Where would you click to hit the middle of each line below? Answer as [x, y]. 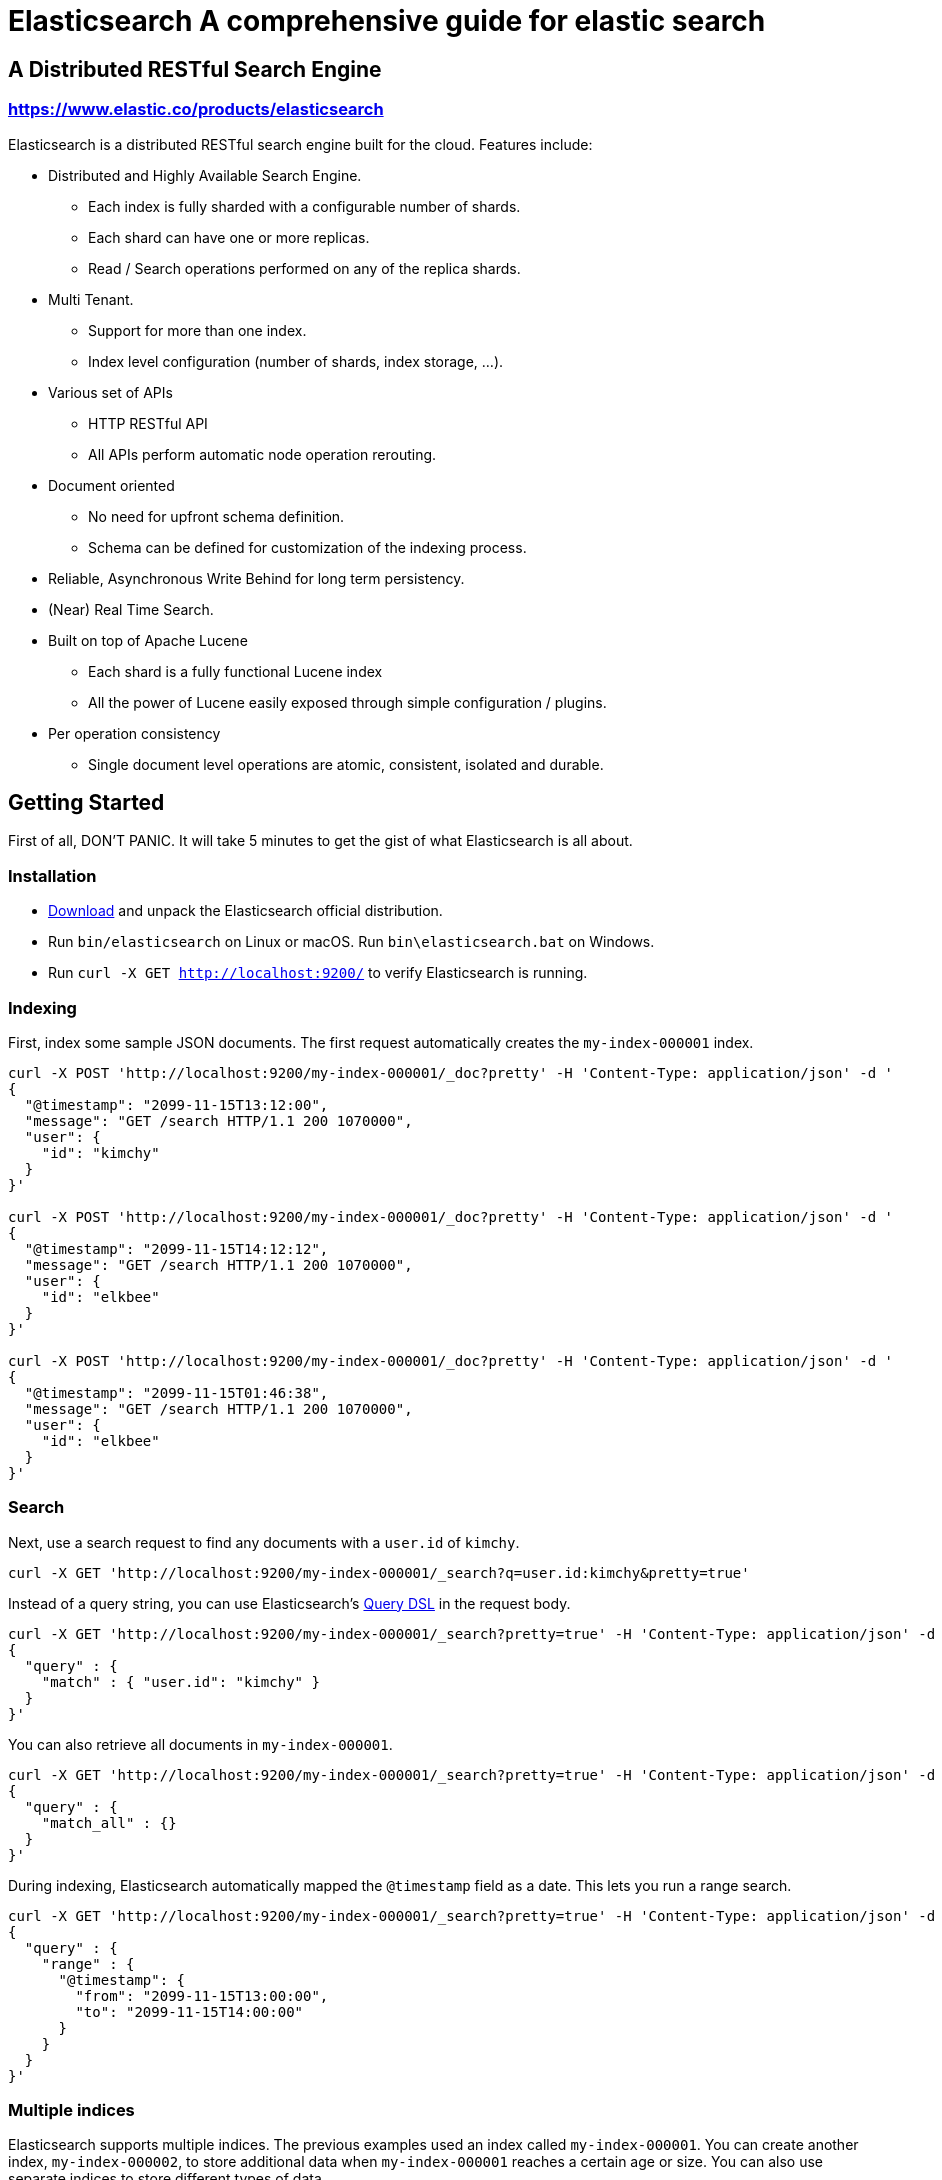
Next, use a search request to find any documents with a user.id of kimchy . [264, 1542]
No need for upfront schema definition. [216, 516]
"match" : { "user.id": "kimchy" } [180, 1681]
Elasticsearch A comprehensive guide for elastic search [387, 21]
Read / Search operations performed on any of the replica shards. [304, 268]
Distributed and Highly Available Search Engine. [205, 175]
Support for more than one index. [197, 330]
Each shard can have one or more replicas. [229, 237]
